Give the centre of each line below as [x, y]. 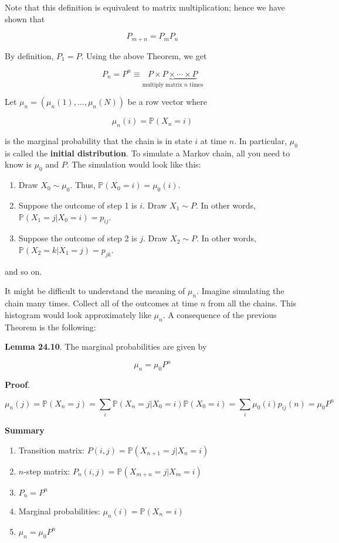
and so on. [23, 271]
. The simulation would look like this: [134, 164]
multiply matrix [162, 85]
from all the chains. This [252, 303]
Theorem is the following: [50, 327]
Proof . [18, 384]
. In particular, [261, 140]
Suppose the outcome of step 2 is [78, 238]
